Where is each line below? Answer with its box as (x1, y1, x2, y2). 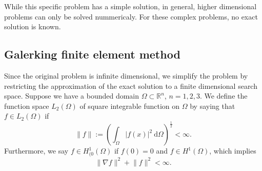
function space (4, 100, 49, 111)
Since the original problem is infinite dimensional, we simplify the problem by (4, 70, 248, 81)
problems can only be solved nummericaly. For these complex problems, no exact (4, 11, 258, 22)
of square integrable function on (79, 100, 180, 111)
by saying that (190, 100, 235, 111)
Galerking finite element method (4, 46, 180, 62)
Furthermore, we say (4, 145, 69, 156)
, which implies (209, 145, 256, 156)
